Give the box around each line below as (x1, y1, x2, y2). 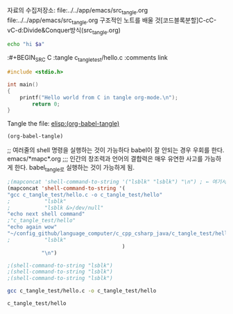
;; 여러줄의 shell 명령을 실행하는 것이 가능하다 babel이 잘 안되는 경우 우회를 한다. (7, 146, 225, 154)
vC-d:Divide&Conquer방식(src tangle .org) (7, 26, 121, 36)
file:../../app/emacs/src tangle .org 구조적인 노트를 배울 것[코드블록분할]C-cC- (7, 16, 217, 26)
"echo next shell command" (7, 210, 85, 217)
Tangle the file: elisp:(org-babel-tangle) (7, 119, 120, 128)
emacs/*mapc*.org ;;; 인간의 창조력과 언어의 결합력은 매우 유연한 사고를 (7, 155, 203, 163)
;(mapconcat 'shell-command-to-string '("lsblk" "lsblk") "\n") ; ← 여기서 (7, 179, 227, 185)
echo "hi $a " (7, 41, 45, 48)
